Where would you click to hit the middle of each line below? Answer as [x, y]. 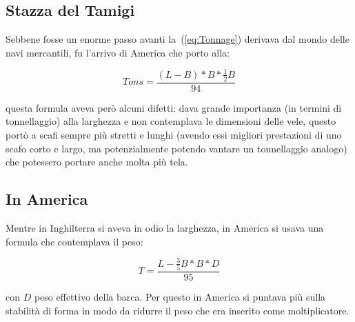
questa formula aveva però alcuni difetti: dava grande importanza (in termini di [174, 107]
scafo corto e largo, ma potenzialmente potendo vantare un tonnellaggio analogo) [176, 148]
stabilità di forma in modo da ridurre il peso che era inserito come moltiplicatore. [177, 310]
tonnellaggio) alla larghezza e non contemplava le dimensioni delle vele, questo [171, 121]
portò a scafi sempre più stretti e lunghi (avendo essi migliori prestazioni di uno [174, 134]
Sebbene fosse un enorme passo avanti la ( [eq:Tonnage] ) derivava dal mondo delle [177, 39]
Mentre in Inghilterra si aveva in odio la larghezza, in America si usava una [165, 227]
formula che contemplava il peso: [74, 241]
